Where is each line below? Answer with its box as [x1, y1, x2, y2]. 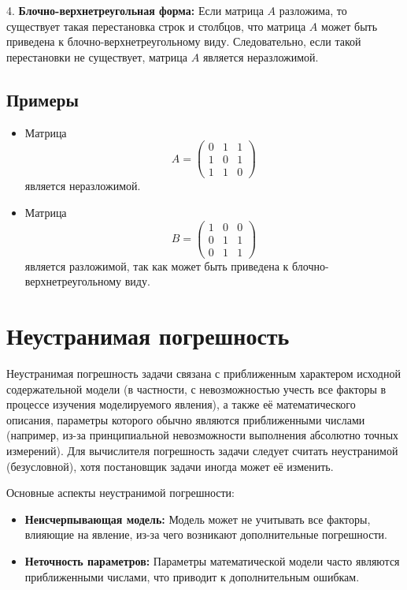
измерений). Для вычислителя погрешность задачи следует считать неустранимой [6, 442, 398, 458]
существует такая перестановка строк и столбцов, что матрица [6, 17, 306, 34]
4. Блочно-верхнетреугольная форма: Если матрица [6, 2, 264, 18]
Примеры [6, 87, 79, 111]
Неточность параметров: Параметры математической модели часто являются [24, 552, 400, 569]
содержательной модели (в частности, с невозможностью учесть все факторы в [6, 380, 387, 397]
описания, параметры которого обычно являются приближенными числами [6, 411, 365, 428]
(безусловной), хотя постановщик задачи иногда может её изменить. [6, 457, 334, 474]
